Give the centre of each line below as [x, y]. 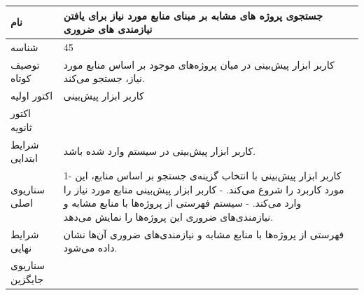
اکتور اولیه [32, 96]
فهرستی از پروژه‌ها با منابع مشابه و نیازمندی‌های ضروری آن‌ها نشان [204, 234]
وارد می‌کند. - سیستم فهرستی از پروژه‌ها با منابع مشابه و [182, 203]
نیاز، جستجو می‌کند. [104, 78]
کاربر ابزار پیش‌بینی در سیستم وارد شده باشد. [160, 151]
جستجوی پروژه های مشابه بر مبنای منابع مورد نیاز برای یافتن [193, 15]
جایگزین [27, 279]
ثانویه [21, 126]
